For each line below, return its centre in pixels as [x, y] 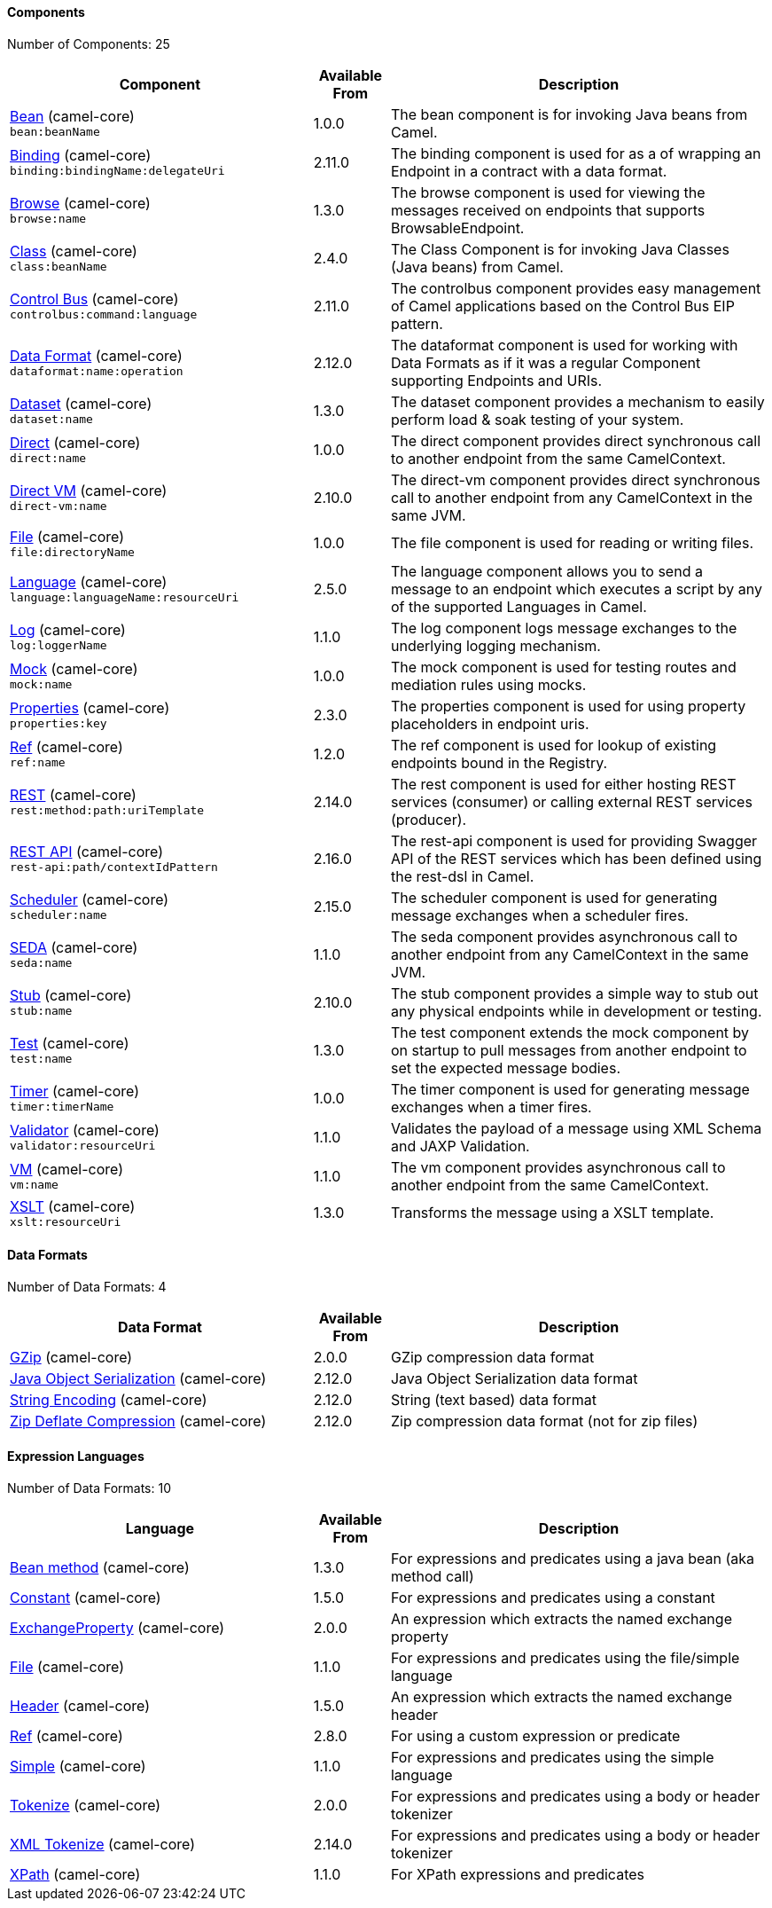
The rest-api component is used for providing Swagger [574, 840]
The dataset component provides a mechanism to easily [577, 401]
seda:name [41, 963]
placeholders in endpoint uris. [490, 723]
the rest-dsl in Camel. [462, 876]
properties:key [58, 724]
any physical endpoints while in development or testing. [576, 1011]
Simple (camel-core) [78, 1767]
